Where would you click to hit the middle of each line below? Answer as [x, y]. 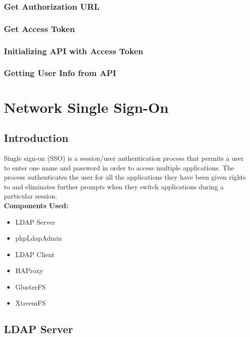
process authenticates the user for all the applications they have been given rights [125, 177]
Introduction [36, 138]
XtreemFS [31, 303]
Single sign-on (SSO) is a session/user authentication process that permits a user [124, 158]
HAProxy [29, 270]
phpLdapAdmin [39, 238]
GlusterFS [31, 286]
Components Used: [36, 205]
